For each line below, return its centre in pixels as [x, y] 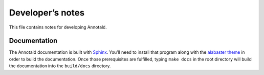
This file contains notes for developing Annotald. [58, 27]
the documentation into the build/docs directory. [60, 66]
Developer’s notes [47, 13]
